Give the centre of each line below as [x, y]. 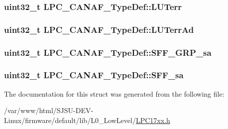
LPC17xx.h [153, 120]
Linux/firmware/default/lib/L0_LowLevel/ [70, 120]
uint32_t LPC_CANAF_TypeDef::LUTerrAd [99, 29]
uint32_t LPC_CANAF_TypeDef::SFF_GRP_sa [108, 52]
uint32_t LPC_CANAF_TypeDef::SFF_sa [94, 75]
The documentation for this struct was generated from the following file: [114, 93]
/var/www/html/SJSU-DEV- [49, 110]
